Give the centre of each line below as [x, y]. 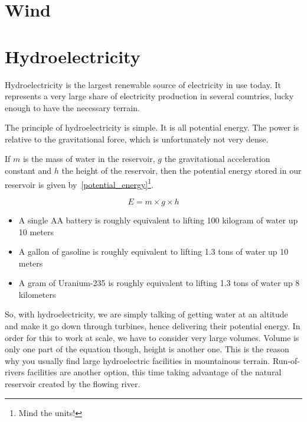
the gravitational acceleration [217, 159]
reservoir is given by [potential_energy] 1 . [79, 183]
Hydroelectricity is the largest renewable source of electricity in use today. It [143, 84]
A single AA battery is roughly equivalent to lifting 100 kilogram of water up [158, 220]
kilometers [37, 294]
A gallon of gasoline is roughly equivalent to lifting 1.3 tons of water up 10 [153, 251]
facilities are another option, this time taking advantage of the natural [154, 372]
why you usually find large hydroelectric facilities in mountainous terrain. [138, 360]
